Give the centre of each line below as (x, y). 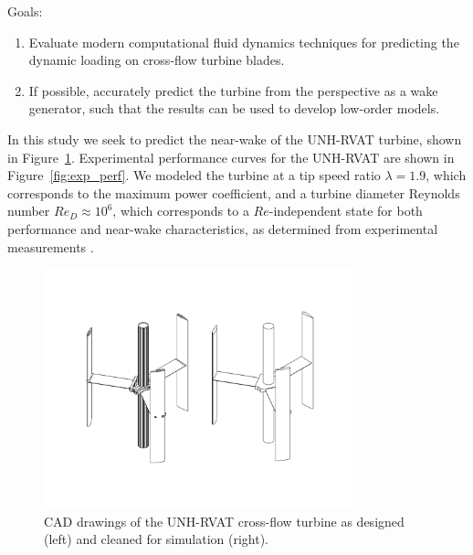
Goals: (25, 11)
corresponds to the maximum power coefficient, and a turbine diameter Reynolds (234, 192)
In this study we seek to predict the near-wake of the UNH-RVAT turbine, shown (235, 139)
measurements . (51, 246)
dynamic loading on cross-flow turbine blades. (157, 60)
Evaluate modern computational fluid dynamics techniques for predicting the (244, 42)
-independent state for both (346, 211)
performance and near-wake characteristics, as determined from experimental (223, 228)
